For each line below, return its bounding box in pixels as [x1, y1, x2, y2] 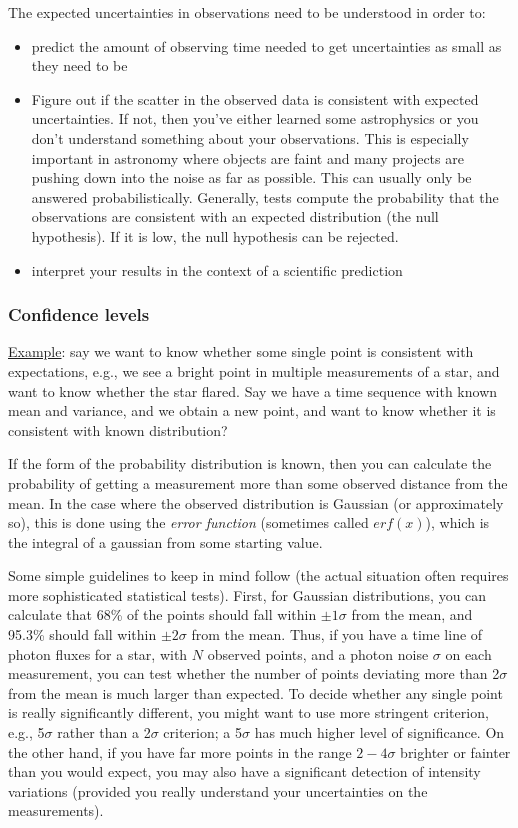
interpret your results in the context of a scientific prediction [31, 259, 403, 280]
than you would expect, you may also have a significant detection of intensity [8, 761, 481, 782]
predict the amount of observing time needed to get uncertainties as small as [31, 35, 502, 56]
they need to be [31, 55, 128, 76]
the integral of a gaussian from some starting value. [8, 531, 323, 552]
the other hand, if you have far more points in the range [8, 741, 352, 762]
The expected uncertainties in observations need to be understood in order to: [8, 2, 486, 22]
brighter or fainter [400, 741, 511, 762]
